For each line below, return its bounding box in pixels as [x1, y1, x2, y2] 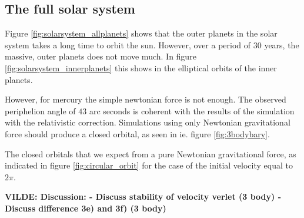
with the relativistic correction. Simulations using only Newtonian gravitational [5, 116, 290, 128]
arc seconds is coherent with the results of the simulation [89, 104, 295, 117]
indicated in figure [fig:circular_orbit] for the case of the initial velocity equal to [5, 159, 293, 171]
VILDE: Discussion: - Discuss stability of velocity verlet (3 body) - [5, 190, 282, 203]
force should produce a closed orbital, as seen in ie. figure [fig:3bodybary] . [5, 127, 270, 140]
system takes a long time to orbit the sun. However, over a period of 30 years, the [5, 38, 299, 51]
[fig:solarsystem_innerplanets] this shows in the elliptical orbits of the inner [5, 61, 277, 74]
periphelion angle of [5, 104, 76, 117]
